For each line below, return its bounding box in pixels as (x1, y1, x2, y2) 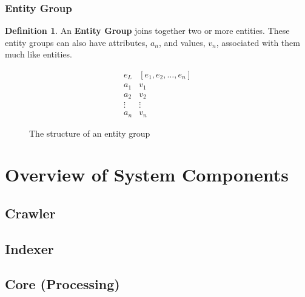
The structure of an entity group (29, 126, 150, 139)
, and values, (158, 36, 206, 48)
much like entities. (5, 48, 72, 60)
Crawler (5, 203, 56, 222)
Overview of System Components (5, 162, 289, 187)
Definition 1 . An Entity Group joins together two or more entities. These (5, 24, 290, 37)
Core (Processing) (5, 275, 120, 293)
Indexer (5, 239, 54, 258)
